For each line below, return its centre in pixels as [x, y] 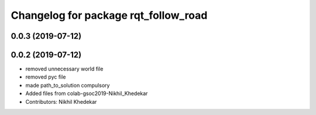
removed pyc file [46, 77]
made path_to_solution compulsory [68, 85]
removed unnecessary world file [64, 69]
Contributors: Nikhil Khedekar [61, 102]
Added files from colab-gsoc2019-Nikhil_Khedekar [87, 93]
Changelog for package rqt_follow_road [109, 15]
